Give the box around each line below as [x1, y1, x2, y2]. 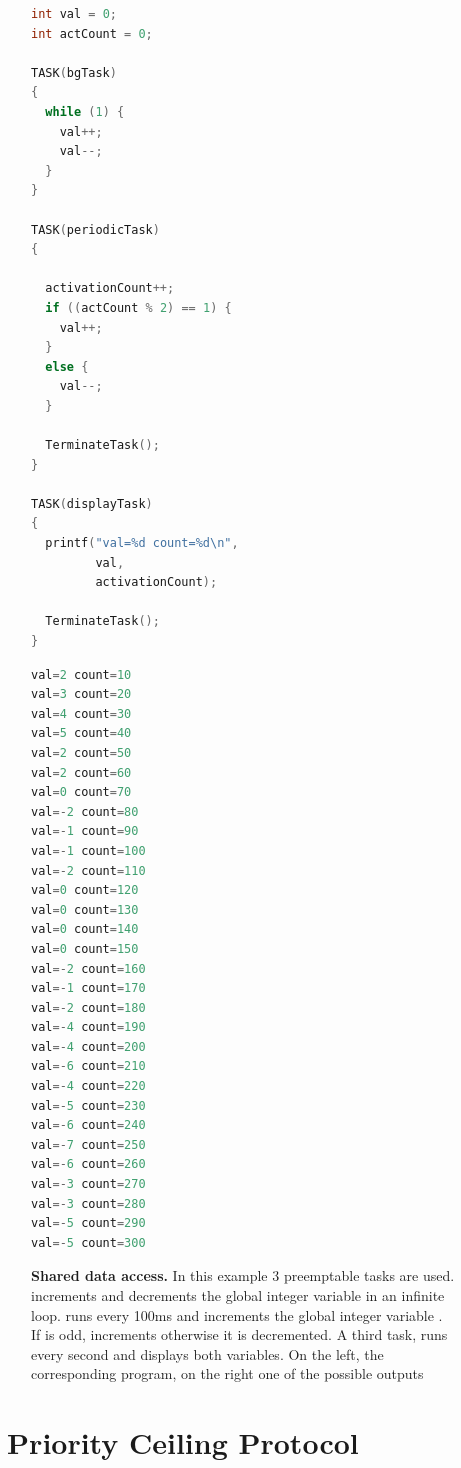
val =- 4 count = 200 [31, 1039, 146, 1054]
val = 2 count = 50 [31, 745, 132, 760]
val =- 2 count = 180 [31, 1000, 146, 1015]
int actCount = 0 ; [31, 26, 153, 41]
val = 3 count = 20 [31, 687, 132, 702]
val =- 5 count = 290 [31, 1216, 146, 1231]
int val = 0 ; [31, 7, 117, 21]
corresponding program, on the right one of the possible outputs [31, 1363, 424, 1384]
